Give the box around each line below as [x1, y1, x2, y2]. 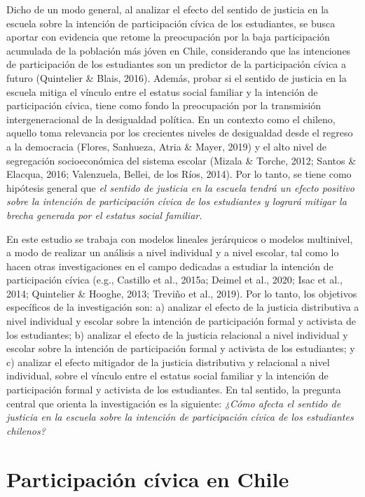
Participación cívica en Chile [6, 464, 289, 493]
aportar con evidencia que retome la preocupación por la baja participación [6, 29, 330, 44]
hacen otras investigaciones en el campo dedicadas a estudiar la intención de [6, 258, 333, 273]
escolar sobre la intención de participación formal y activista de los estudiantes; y [6, 341, 355, 356]
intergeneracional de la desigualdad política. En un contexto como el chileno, [6, 111, 336, 126]
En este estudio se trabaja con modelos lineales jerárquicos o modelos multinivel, [6, 231, 353, 246]
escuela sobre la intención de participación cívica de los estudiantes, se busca [6, 15, 336, 30]
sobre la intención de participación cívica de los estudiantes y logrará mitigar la [6, 194, 347, 209]
